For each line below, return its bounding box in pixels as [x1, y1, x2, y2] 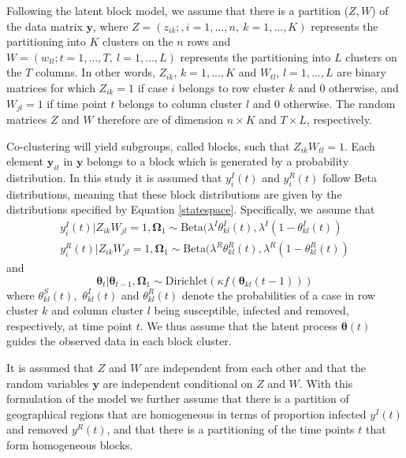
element [6, 153, 44, 169]
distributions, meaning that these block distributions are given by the [6, 185, 342, 202]
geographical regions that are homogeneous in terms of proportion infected [6, 405, 367, 422]
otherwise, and [329, 79, 399, 95]
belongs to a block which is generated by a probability [87, 153, 349, 169]
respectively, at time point [6, 317, 132, 333]
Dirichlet [165, 275, 208, 287]
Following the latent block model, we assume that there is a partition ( [6, 2, 349, 18]
